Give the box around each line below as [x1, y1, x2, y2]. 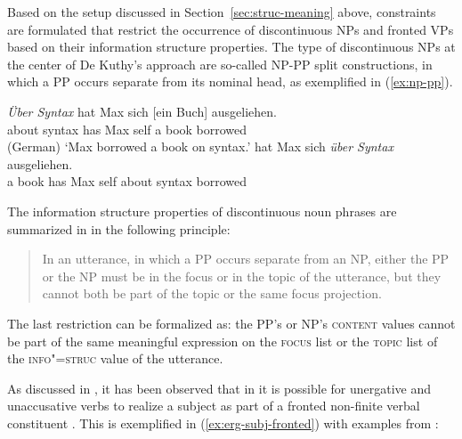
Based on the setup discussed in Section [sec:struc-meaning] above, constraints [7, 3, 436, 20]
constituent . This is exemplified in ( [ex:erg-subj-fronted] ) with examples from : [7, 413, 439, 432]
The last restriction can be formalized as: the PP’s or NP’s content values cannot [7, 313, 456, 332]
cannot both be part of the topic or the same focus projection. [42, 284, 382, 303]
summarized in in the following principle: [7, 219, 231, 238]
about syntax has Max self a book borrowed [7, 119, 247, 138]
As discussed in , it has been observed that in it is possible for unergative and [7, 378, 432, 397]
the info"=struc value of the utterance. [7, 349, 223, 368]
